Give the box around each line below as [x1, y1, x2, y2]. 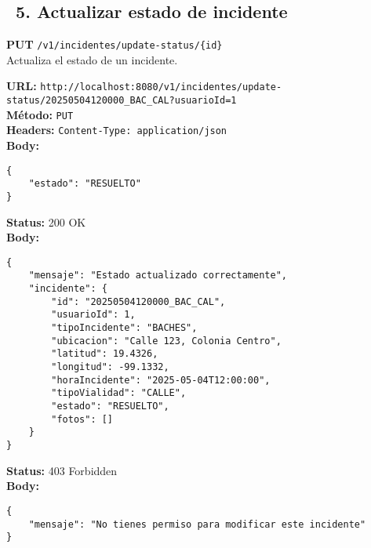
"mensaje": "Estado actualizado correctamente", [28, 270, 287, 281]
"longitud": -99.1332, [51, 361, 169, 373]
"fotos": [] [51, 413, 114, 425]
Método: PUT [6, 106, 74, 122]
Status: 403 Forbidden [6, 462, 118, 478]
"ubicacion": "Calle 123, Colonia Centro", [51, 335, 282, 347]
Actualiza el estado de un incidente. [6, 51, 178, 67]
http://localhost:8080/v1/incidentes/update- [40, 82, 282, 93]
